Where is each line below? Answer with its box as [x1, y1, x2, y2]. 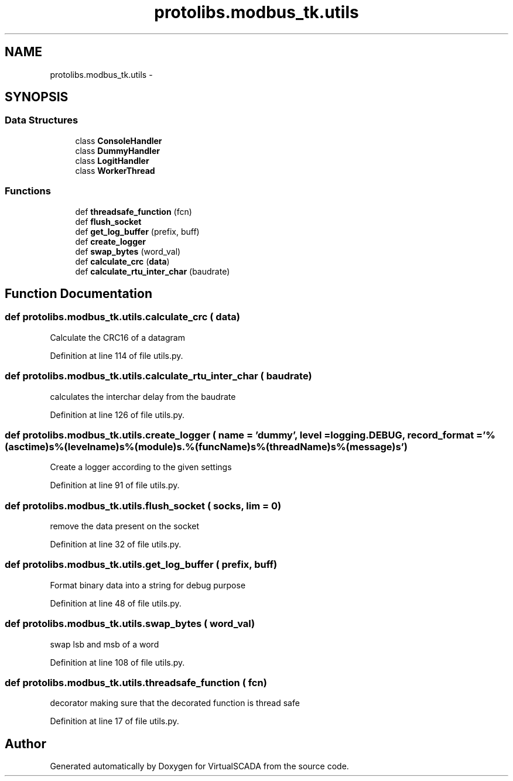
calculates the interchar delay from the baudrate [50, 391, 236, 402]
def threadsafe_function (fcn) [75, 206, 192, 217]
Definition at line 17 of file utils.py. [50, 716, 179, 727]
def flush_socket [75, 216, 142, 227]
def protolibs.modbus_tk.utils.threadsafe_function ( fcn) [5, 676, 267, 688]
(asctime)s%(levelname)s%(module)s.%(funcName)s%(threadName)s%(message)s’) [5, 440, 408, 453]
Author [5, 736, 46, 751]
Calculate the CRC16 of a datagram [50, 332, 185, 342]
